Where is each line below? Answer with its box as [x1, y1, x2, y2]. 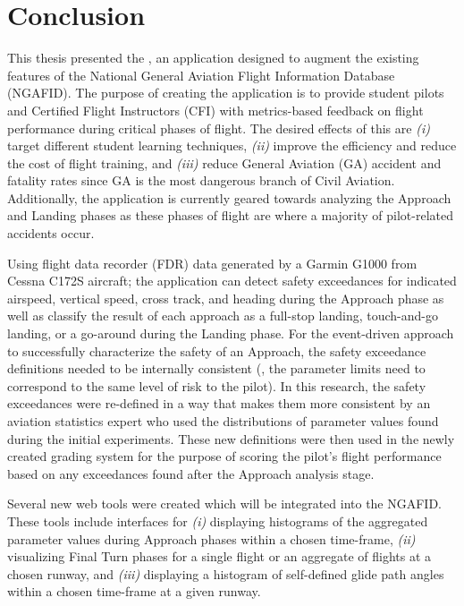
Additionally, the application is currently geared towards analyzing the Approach [7, 188, 451, 207]
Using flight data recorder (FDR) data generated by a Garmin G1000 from [7, 253, 418, 272]
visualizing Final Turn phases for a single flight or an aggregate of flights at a [7, 547, 432, 566]
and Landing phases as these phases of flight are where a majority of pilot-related [7, 206, 453, 225]
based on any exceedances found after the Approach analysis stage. [7, 464, 375, 482]
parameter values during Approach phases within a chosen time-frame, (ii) [7, 529, 416, 548]
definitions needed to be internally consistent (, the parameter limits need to [7, 359, 426, 378]
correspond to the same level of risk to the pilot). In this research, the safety [7, 376, 426, 395]
